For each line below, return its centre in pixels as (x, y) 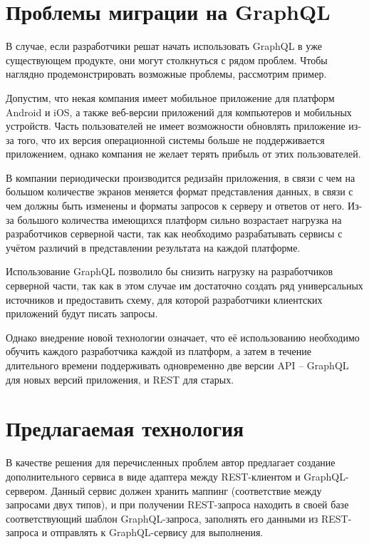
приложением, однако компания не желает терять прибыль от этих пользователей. (183, 154)
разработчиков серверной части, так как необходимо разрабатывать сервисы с (174, 233)
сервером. (27, 490)
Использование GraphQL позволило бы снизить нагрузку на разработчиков (170, 271)
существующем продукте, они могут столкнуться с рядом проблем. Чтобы (167, 60)
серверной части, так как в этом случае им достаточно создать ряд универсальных (184, 286)
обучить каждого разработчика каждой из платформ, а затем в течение (158, 351)
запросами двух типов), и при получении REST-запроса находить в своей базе (177, 504)
